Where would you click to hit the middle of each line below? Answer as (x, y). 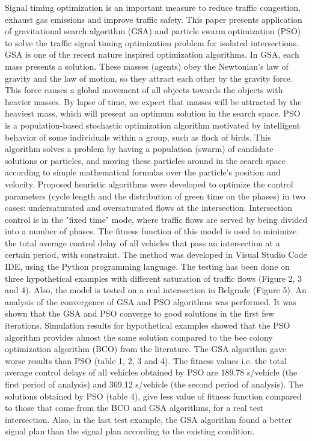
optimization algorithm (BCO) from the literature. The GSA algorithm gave (145, 349)
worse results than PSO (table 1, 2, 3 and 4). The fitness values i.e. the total (146, 360)
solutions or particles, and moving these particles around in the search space (145, 160)
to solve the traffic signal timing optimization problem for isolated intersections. (152, 42)
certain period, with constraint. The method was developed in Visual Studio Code (156, 254)
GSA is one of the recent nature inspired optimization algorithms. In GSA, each (152, 54)
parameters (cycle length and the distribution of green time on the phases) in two (155, 196)
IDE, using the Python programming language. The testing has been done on (147, 266)
